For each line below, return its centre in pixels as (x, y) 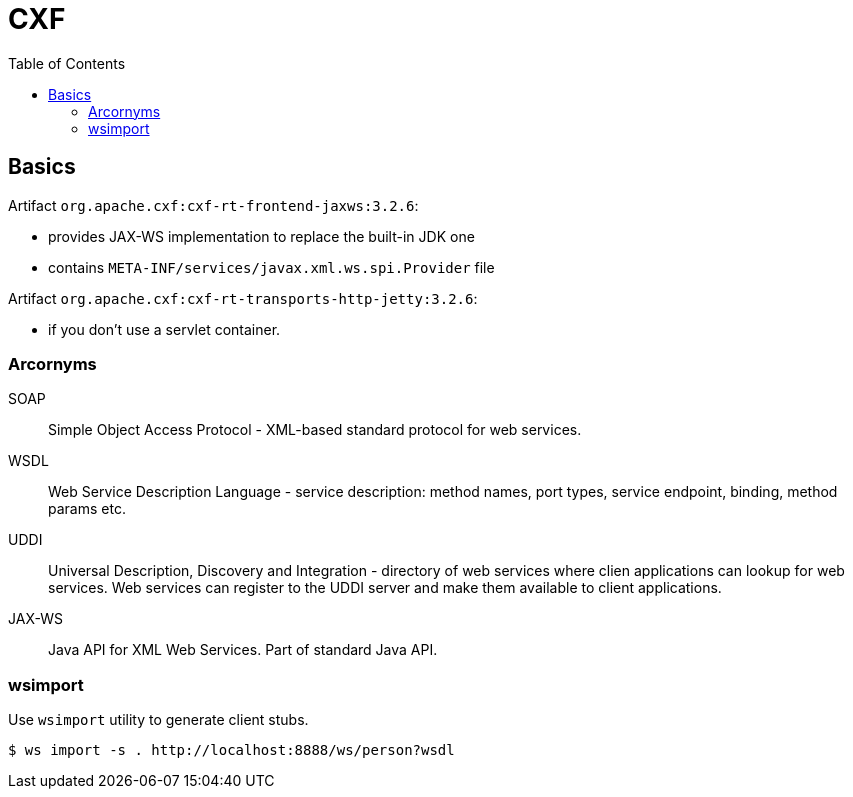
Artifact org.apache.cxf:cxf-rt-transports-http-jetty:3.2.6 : (243, 298)
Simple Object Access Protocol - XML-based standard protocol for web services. (315, 430)
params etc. (87, 509)
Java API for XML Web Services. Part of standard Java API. (243, 650)
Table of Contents (67, 63)
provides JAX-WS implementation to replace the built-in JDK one (261, 236)
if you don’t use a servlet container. (164, 329)
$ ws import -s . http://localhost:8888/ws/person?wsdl (231, 750)
